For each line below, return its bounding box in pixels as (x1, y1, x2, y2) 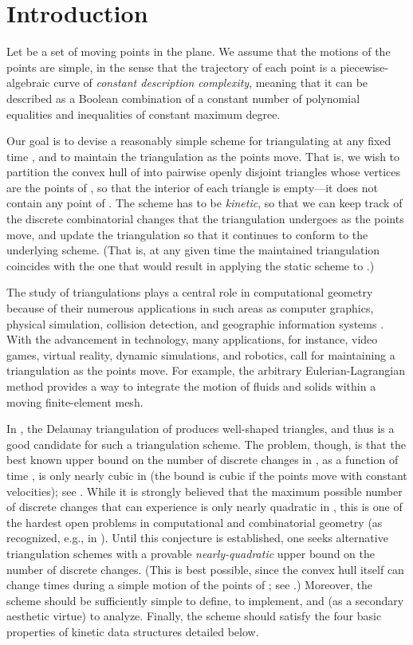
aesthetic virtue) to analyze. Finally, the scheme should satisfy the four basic (6, 608, 382, 624)
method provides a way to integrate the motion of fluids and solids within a (6, 378, 376, 394)
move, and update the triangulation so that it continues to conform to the (6, 226, 368, 242)
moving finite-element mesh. (6, 393, 144, 410)
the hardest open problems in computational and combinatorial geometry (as (6, 513, 383, 530)
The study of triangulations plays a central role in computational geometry (6, 284, 373, 301)
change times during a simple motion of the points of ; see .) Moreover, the (6, 576, 372, 593)
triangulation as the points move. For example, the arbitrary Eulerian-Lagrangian (6, 362, 406, 379)
